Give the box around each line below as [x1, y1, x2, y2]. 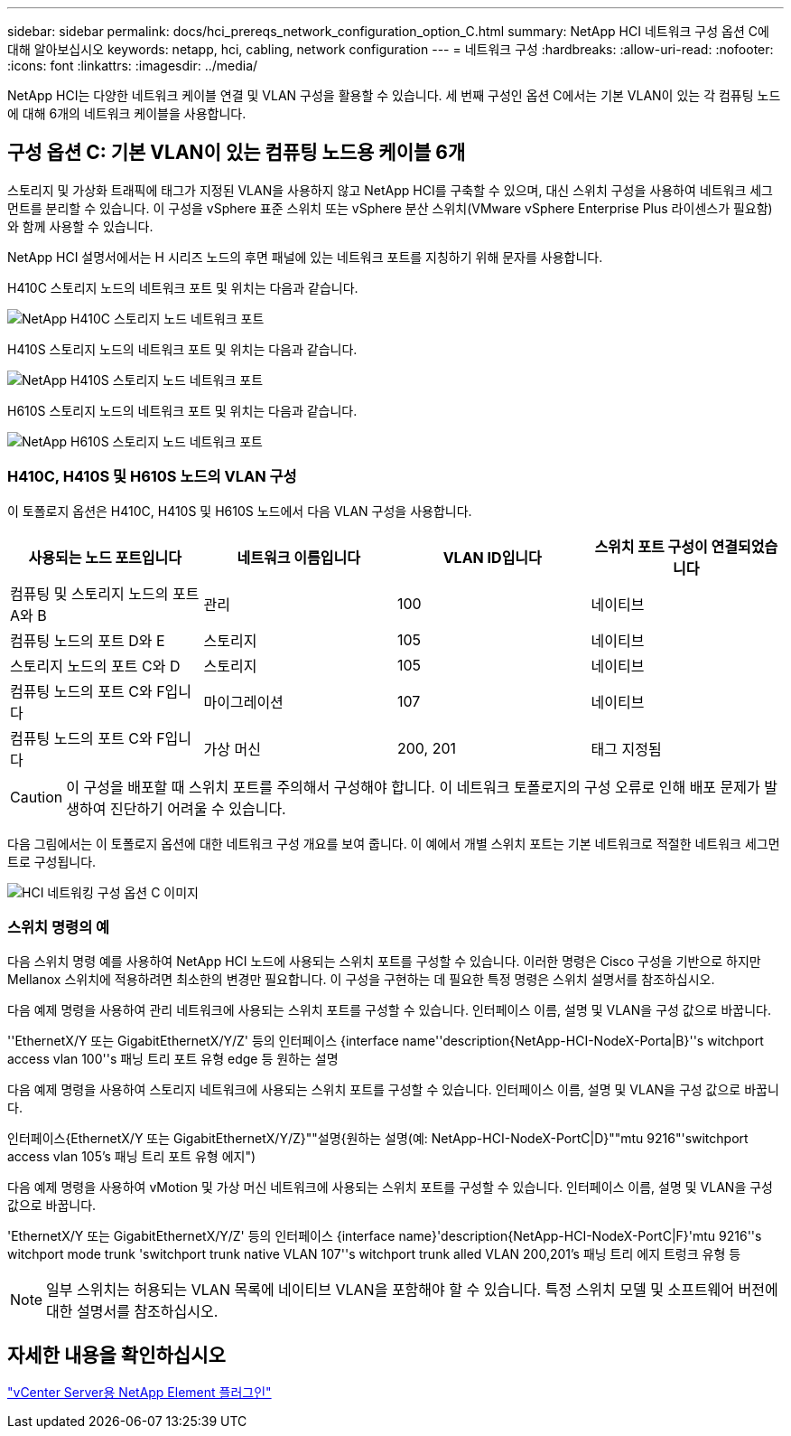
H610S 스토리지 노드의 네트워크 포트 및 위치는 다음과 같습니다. [7, 402, 358, 418]
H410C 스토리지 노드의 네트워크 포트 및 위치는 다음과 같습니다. [7, 279, 358, 296]
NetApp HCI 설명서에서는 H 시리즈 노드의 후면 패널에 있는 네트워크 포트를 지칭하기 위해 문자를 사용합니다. [7, 249, 603, 265]
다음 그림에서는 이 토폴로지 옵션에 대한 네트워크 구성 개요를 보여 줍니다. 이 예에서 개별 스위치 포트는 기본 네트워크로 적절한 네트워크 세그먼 [7, 835, 780, 851]
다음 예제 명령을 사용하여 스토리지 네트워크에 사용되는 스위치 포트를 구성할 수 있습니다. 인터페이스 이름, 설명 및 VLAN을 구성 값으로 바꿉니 [7, 1082, 779, 1098]
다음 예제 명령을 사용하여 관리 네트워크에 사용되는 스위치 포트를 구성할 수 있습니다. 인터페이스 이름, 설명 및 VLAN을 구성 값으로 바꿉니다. [7, 1002, 771, 1018]
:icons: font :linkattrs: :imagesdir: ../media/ [7, 58, 258, 73]
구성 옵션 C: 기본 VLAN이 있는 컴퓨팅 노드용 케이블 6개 [7, 141, 466, 164]
